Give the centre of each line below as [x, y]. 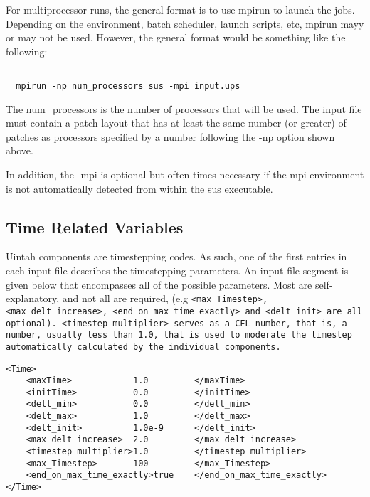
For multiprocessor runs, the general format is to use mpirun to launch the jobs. [180, 9]
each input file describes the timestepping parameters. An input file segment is [177, 271]
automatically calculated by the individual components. [143, 347]
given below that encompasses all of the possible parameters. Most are [159, 284]
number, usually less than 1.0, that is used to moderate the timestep [179, 335]
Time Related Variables [95, 226]
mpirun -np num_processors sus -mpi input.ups [128, 86]
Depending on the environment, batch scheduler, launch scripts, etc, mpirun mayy [185, 23]
